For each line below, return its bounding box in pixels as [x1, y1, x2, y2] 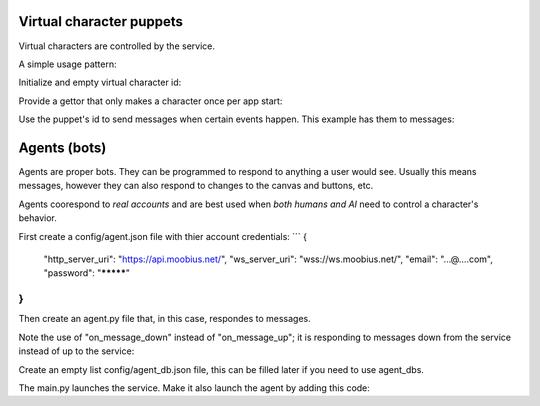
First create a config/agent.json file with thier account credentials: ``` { [18, 230, 308, 242]
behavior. [18, 212, 57, 224]
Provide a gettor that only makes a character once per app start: [18, 95, 283, 107]
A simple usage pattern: [18, 58, 117, 70]
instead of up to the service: [18, 345, 135, 357]
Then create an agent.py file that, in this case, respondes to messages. [18, 313, 312, 325]
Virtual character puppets [18, 13, 184, 30]
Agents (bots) [18, 139, 107, 156]
